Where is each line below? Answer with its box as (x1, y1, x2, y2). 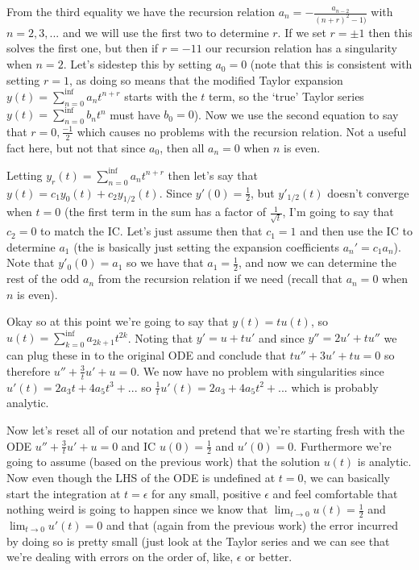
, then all (160, 139, 205, 156)
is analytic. (357, 453, 412, 470)
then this (368, 23, 413, 40)
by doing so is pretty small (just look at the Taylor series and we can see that (6, 532, 390, 549)
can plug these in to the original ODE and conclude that (6, 347, 287, 364)
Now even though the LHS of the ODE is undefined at (6, 469, 276, 486)
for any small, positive (151, 485, 261, 501)
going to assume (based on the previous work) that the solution (6, 453, 320, 470)
